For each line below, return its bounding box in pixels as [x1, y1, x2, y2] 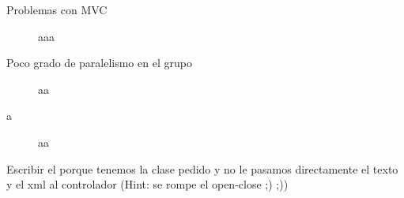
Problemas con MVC [6, 2, 108, 17]
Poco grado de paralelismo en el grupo [6, 54, 192, 71]
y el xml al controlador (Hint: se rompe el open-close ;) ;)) [6, 176, 289, 192]
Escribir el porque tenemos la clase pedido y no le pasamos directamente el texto [6, 160, 398, 177]
